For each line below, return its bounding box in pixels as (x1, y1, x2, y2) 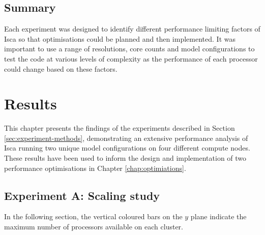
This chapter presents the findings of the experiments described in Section (4, 123, 235, 133)
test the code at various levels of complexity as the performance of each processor (4, 53, 258, 64)
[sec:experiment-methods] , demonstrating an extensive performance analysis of (4, 132, 248, 143)
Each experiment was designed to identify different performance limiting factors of (4, 23, 260, 34)
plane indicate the (190, 211, 247, 222)
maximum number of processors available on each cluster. (4, 221, 183, 232)
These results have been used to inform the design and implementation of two (4, 153, 247, 163)
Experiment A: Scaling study (4, 187, 160, 203)
